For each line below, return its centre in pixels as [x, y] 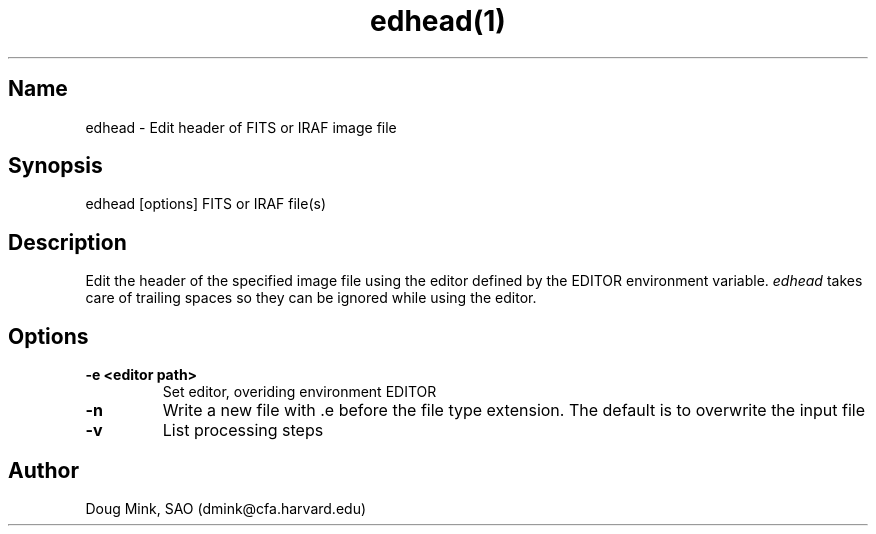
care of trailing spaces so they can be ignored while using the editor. [311, 298]
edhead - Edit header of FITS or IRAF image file [241, 127]
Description [67, 242]
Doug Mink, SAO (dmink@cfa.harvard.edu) [226, 508]
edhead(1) [438, 21]
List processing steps [243, 430]
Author [43, 470]
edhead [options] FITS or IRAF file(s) [206, 204]
